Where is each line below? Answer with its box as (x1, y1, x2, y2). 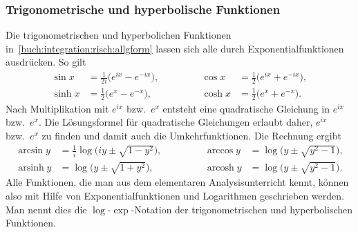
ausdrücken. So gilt (6, 55, 86, 69)
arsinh (18, 162, 44, 173)
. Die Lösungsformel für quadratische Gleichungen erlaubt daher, (38, 115, 313, 129)
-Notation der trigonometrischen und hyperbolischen (131, 202, 353, 216)
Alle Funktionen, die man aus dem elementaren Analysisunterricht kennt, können (6, 175, 349, 189)
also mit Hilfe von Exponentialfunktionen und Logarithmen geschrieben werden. (6, 188, 344, 202)
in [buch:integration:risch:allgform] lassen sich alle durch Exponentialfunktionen (6, 41, 344, 55)
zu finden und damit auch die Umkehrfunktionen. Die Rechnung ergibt (41, 128, 341, 142)
